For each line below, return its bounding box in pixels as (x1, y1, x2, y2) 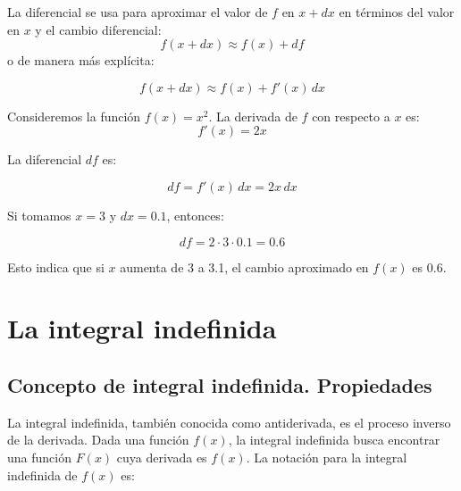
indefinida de (7, 465, 78, 484)
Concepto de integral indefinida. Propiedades (7, 370, 432, 398)
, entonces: (166, 205, 224, 224)
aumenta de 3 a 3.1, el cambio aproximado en (120, 257, 369, 276)
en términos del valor (339, 3, 455, 21)
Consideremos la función (7, 106, 141, 125)
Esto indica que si (7, 257, 105, 276)
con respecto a (312, 106, 390, 125)
